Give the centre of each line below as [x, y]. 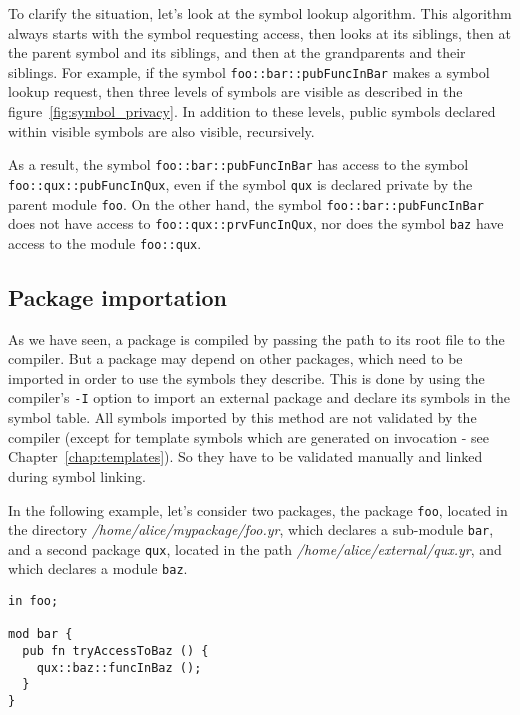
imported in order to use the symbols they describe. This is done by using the [246, 377]
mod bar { [40, 634]
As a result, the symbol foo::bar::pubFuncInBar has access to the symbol [238, 164]
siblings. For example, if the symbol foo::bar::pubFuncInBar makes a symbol [249, 71]
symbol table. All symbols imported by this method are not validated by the [242, 417]
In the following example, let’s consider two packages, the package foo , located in [258, 509]
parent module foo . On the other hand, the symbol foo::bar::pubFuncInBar [246, 203]
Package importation [117, 296]
